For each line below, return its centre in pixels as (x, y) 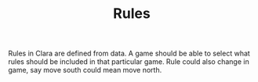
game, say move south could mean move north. (85, 70)
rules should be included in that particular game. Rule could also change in (129, 62)
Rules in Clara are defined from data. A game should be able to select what (129, 53)
